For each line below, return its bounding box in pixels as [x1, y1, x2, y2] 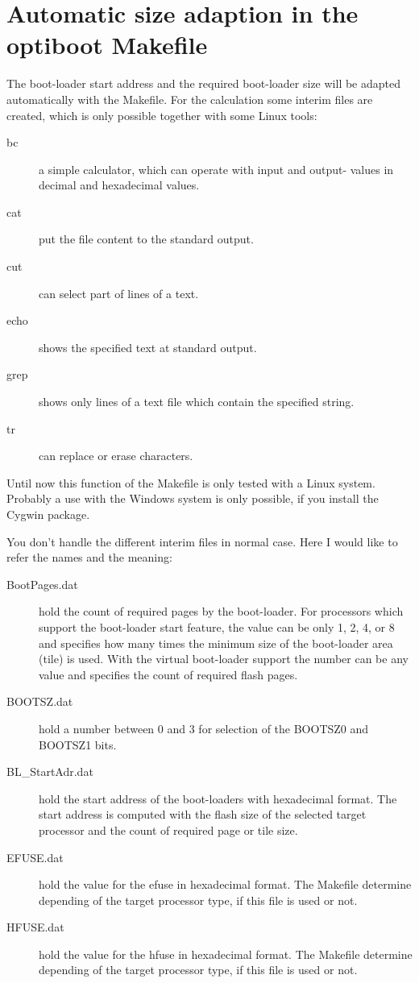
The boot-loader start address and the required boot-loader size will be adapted [6, 75, 401, 92]
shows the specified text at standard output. [39, 338, 257, 355]
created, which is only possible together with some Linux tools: [6, 106, 317, 123]
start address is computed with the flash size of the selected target [39, 806, 367, 823]
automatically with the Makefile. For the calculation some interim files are [6, 90, 373, 107]
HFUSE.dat [6, 919, 64, 935]
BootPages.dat [6, 575, 78, 592]
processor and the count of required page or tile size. [39, 821, 298, 838]
